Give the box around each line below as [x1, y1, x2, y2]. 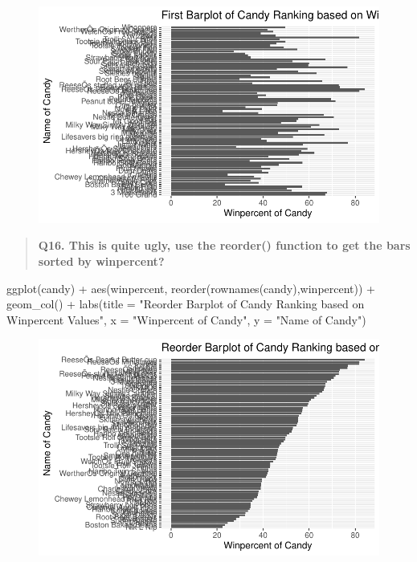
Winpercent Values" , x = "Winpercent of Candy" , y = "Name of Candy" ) [6, 311, 366, 328]
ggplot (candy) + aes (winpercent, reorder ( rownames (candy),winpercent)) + [6, 279, 375, 296]
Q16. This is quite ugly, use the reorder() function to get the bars [38, 237, 411, 254]
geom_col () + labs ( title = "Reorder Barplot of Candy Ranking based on [6, 295, 365, 312]
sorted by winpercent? [38, 253, 165, 269]
